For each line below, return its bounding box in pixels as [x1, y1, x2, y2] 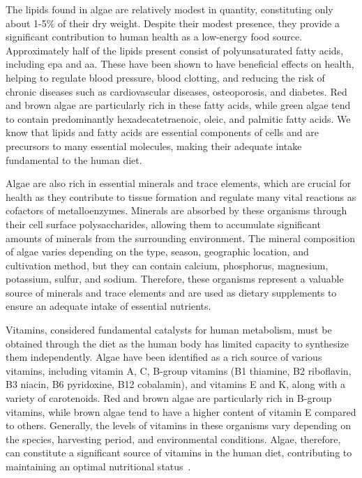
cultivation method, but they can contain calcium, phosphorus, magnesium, [6, 257, 329, 272]
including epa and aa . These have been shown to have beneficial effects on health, [6, 57, 354, 71]
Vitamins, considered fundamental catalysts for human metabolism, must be [6, 322, 332, 337]
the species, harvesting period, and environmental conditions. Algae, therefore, [6, 431, 341, 446]
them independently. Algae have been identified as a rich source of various [6, 350, 322, 364]
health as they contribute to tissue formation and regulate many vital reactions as [6, 189, 356, 204]
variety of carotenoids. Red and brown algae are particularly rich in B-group [6, 391, 332, 405]
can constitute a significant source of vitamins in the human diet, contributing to [6, 445, 352, 460]
